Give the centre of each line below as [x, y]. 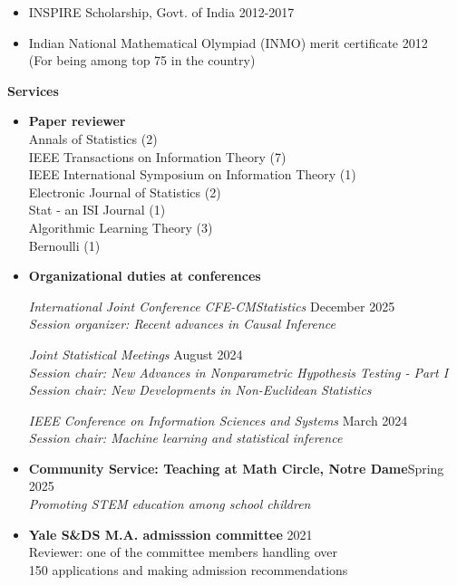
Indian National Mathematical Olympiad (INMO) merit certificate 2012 [228, 42]
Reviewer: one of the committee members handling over [183, 552]
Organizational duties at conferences [145, 276]
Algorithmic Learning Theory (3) [121, 227]
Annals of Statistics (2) [93, 138]
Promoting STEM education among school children [170, 504]
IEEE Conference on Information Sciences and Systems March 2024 [218, 420]
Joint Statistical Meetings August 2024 [136, 354]
